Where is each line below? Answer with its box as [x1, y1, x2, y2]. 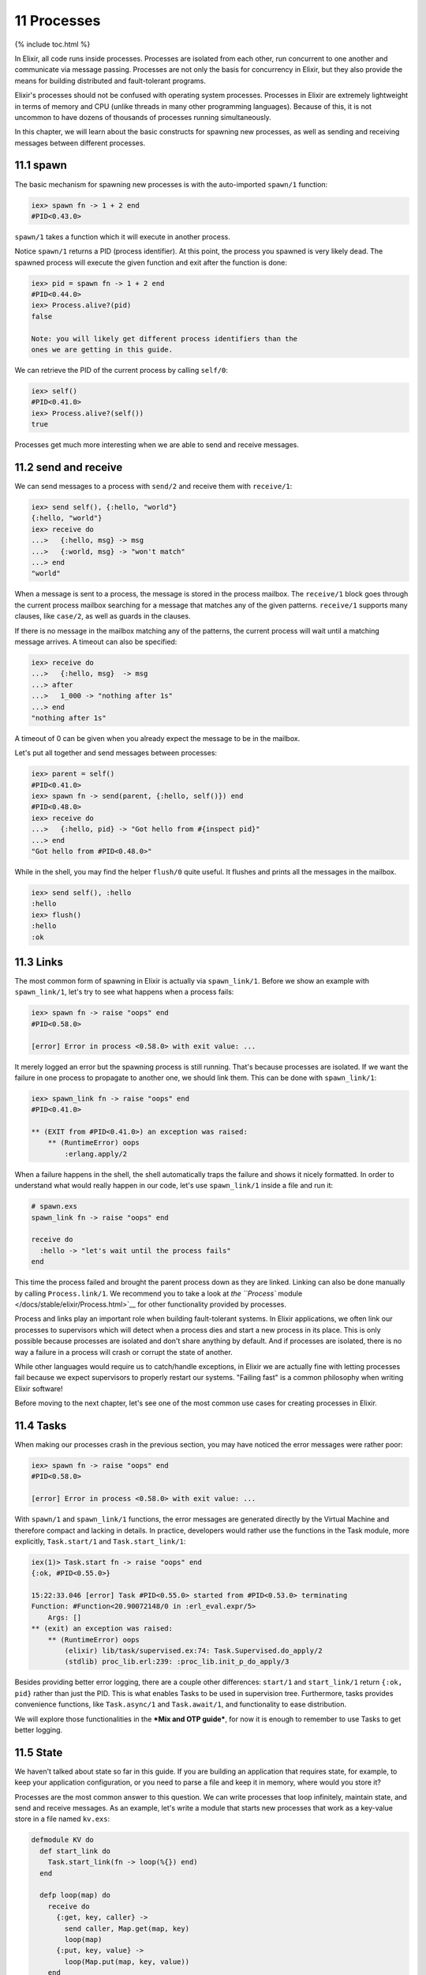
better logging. [14, 1725, 63, 1734]
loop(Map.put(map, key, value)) [64, 1957, 189, 1966]
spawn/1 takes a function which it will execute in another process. [14, 231, 230, 241]
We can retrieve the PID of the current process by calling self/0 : [14, 366, 229, 375]
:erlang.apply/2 [64, 1149, 128, 1158]
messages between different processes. [14, 138, 146, 148]
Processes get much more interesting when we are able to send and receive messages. [14, 440, 300, 450]
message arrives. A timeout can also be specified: [14, 637, 177, 646]
